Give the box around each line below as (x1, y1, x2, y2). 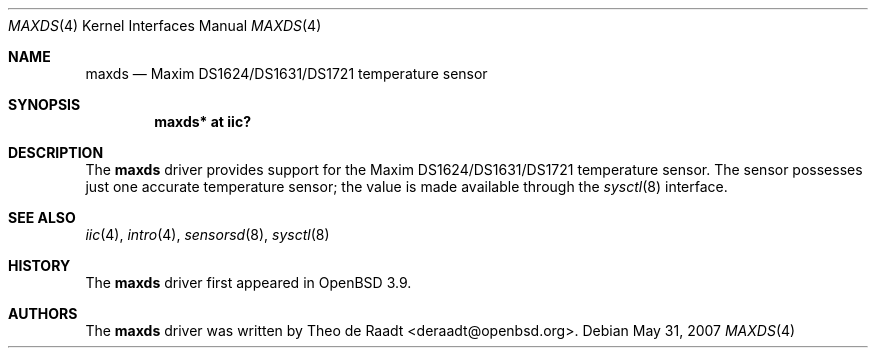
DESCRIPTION (8, 144, 104, 161)
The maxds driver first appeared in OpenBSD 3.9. (85, 274, 412, 291)
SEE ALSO (8, 209, 76, 226)
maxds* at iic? (154, 113, 251, 130)
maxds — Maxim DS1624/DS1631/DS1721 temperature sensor (85, 65, 488, 82)
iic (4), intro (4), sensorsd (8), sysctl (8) (85, 226, 330, 243)
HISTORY (8, 257, 71, 274)
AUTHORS (8, 305, 78, 322)
